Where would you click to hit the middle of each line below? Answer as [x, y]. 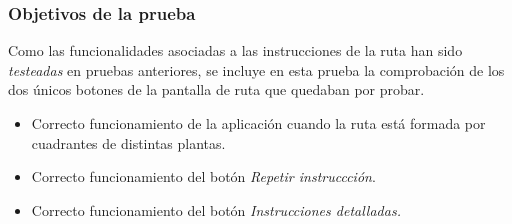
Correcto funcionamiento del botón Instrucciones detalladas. [216, 209]
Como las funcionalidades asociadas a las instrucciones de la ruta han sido [235, 50]
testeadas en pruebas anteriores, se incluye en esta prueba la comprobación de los [256, 69]
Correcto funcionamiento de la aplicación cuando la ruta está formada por [258, 123]
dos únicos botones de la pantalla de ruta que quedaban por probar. [216, 89]
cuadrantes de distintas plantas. [128, 142]
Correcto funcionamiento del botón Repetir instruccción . [203, 176]
